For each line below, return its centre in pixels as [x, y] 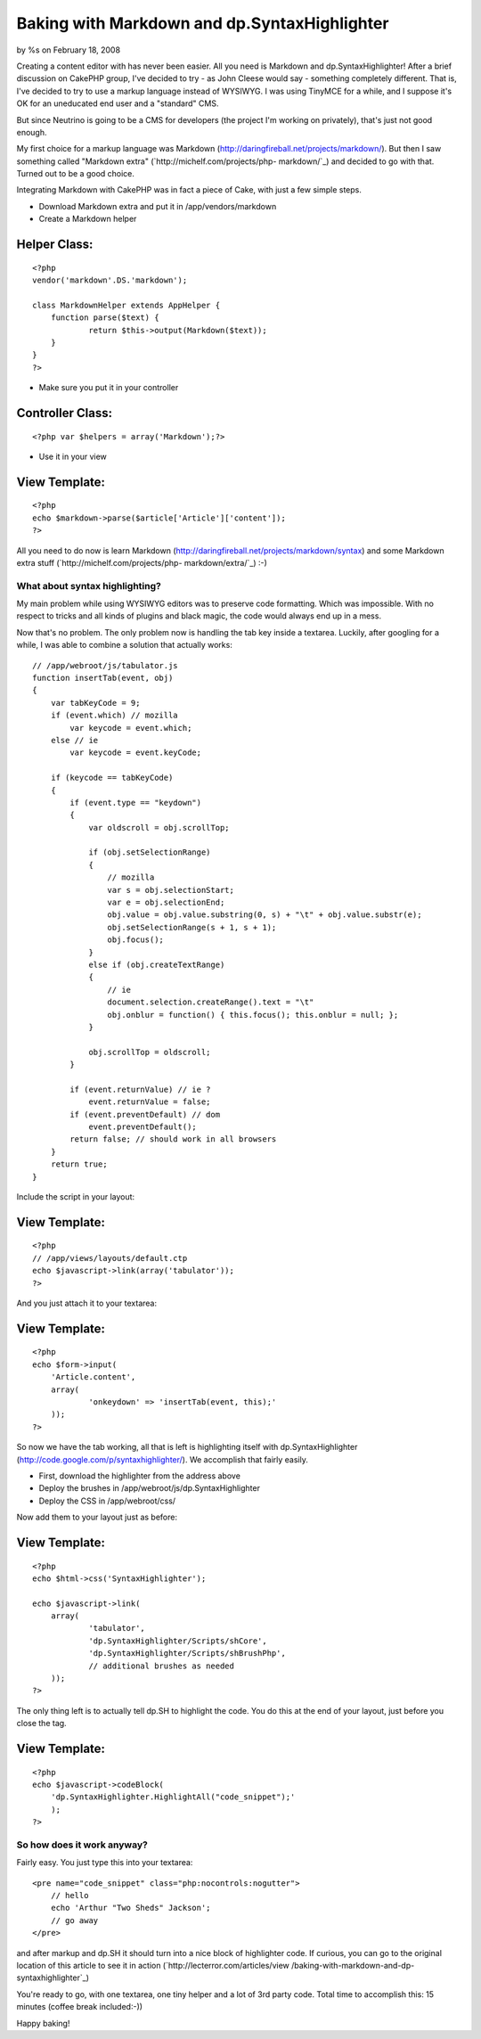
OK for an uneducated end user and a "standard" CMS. [118, 103]
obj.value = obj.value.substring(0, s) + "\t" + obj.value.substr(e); [265, 915]
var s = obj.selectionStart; [171, 890]
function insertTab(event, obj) [103, 678]
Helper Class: [55, 245]
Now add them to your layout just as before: [97, 1517]
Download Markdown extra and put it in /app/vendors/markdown [158, 206]
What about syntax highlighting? [89, 585]
